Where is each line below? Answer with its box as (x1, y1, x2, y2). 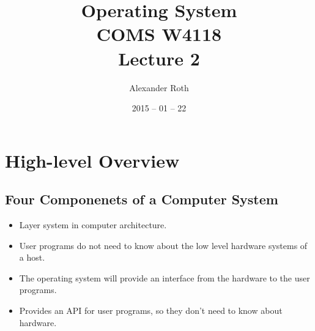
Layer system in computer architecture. (19, 218, 167, 231)
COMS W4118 (96, 21, 222, 46)
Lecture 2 (118, 45, 200, 70)
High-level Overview (5, 147, 180, 173)
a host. (19, 251, 45, 264)
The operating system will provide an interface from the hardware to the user (19, 271, 310, 284)
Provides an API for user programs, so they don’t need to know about (19, 304, 283, 317)
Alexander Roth (129, 81, 189, 94)
